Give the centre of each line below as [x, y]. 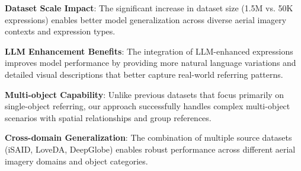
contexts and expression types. [60, 31]
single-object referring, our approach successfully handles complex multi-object [148, 106]
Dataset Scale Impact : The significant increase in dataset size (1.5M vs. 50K [149, 8]
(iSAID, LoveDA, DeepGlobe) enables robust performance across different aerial [150, 149]
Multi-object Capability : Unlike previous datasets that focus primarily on [145, 94]
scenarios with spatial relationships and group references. [108, 117]
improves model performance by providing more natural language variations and [150, 63]
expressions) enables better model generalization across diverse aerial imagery [146, 19]
